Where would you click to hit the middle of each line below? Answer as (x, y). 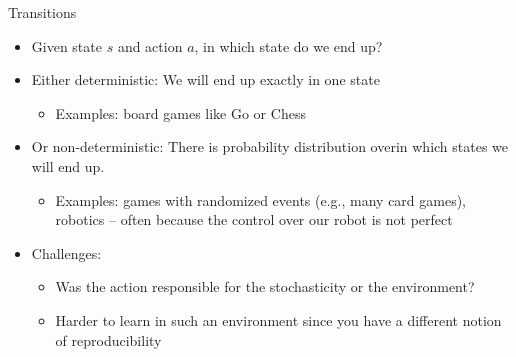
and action (150, 45)
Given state (66, 45)
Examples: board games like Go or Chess (180, 112)
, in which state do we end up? (288, 45)
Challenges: (66, 252)
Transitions (42, 12)
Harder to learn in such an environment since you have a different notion (278, 319)
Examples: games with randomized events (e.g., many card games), (261, 199)
